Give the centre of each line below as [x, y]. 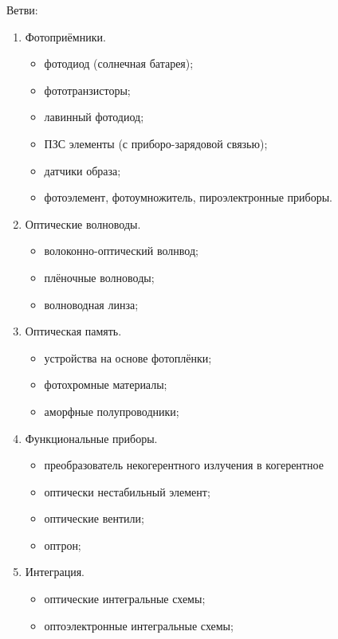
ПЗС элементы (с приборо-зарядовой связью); [156, 143]
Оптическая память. [73, 331]
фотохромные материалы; [106, 384]
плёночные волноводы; [99, 277]
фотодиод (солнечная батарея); [119, 63]
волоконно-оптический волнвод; [121, 251]
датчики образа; [83, 170]
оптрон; [63, 545]
